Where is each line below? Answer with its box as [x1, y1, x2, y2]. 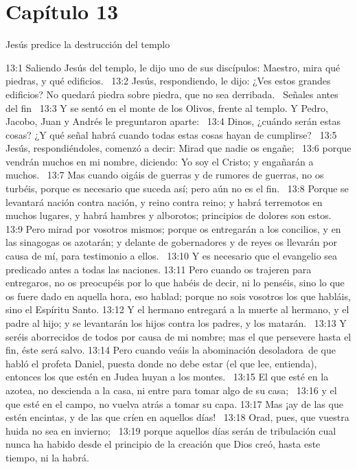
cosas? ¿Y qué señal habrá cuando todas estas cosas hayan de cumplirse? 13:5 [5, 127, 337, 141]
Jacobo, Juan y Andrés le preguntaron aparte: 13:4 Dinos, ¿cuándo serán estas [5, 114, 341, 128]
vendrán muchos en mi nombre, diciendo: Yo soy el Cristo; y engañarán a [5, 154, 314, 168]
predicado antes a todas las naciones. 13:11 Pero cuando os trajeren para [5, 262, 312, 276]
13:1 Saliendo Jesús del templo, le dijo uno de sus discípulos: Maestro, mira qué [5, 60, 341, 74]
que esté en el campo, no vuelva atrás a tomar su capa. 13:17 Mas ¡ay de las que [5, 396, 343, 411]
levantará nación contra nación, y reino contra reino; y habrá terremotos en [5, 194, 323, 209]
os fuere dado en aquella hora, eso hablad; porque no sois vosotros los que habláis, [5, 288, 351, 303]
